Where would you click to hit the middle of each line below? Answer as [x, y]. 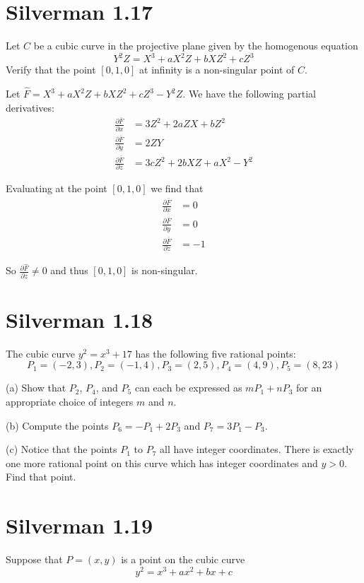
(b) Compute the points [57, 425]
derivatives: [30, 107]
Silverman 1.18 [80, 319]
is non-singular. [165, 270]
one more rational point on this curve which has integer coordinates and [162, 463]
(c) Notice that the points [61, 449]
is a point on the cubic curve [183, 559]
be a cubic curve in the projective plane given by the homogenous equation [196, 46]
